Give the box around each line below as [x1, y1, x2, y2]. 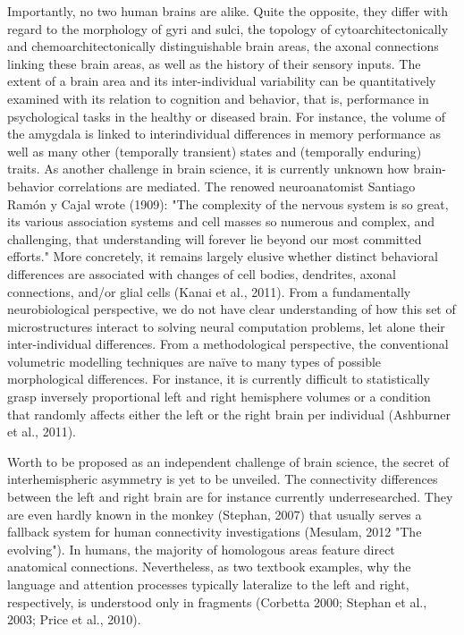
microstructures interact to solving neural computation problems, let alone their [7, 317, 445, 335]
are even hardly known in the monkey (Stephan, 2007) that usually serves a [7, 504, 422, 523]
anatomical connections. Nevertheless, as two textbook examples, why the [7, 557, 411, 576]
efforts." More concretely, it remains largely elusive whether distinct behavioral [7, 247, 438, 266]
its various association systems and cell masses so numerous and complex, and [7, 212, 435, 231]
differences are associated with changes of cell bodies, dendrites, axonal [7, 264, 396, 283]
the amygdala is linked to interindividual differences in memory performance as [7, 124, 441, 143]
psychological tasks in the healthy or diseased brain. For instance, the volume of [7, 106, 445, 125]
